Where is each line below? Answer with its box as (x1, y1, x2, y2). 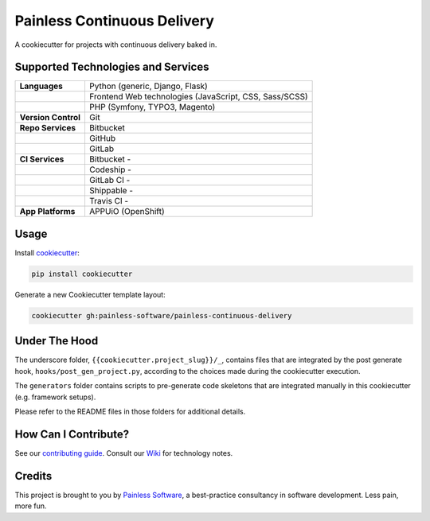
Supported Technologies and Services (14, 60, 209, 74)
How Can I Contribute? (14, 427, 130, 441)
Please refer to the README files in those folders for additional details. (14, 406, 246, 416)
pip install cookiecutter (31, 269, 133, 278)
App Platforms (19, 206, 76, 217)
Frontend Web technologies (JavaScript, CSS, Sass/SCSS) (88, 91, 308, 103)
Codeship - (88, 164, 131, 175)
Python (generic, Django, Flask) (88, 80, 209, 91)
